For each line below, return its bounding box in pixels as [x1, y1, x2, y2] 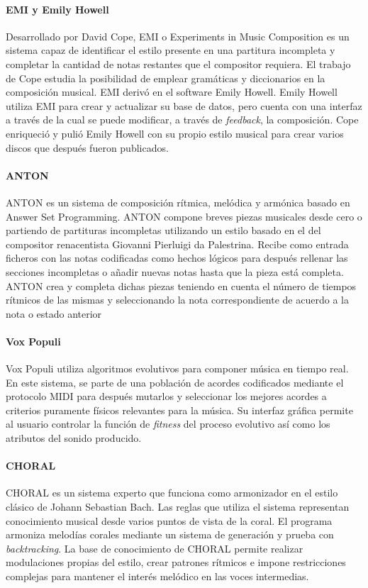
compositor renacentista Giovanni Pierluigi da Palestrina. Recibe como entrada [6, 236, 349, 251]
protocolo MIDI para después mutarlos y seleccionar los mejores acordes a [6, 389, 327, 404]
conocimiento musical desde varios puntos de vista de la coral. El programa [6, 513, 333, 528]
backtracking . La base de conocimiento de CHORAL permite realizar [6, 540, 303, 555]
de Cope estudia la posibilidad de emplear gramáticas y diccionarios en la [6, 70, 325, 85]
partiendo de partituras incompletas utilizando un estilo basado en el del [6, 223, 321, 238]
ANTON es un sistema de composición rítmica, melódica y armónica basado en [6, 194, 350, 209]
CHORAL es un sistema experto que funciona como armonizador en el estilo [6, 485, 338, 500]
